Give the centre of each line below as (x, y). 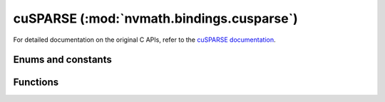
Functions (36, 83)
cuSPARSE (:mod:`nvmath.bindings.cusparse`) (156, 18)
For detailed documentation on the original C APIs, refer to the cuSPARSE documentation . (144, 40)
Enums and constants (62, 60)
